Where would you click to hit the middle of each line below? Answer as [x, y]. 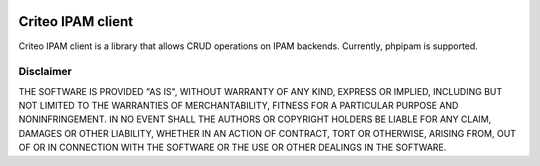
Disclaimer [45, 72]
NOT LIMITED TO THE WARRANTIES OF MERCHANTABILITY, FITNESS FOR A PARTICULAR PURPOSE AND [238, 106]
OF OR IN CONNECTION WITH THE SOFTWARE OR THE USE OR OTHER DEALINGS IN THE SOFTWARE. [232, 147]
